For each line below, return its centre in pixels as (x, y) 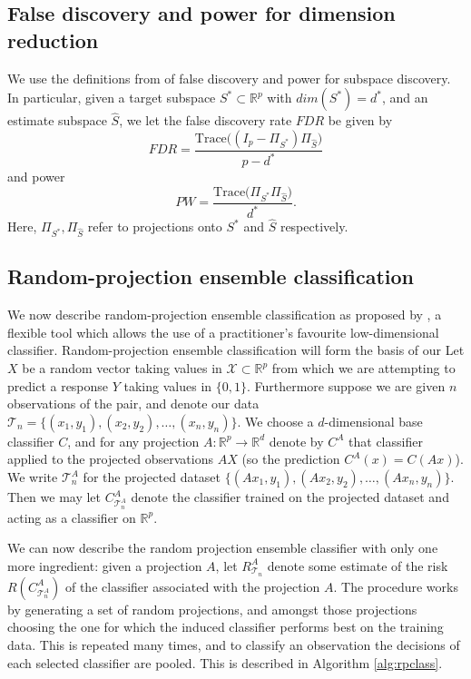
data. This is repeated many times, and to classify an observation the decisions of (234, 644)
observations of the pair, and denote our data (133, 403)
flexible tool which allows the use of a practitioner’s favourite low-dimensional (223, 332)
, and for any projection (133, 441)
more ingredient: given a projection (105, 565)
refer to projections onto (155, 226)
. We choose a (275, 421)
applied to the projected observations (110, 459)
